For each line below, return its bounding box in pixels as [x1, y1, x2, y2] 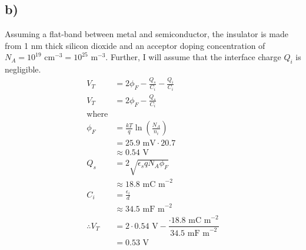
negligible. [5, 63, 41, 75]
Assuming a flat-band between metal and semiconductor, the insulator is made [5, 28, 288, 40]
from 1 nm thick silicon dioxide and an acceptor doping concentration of [5, 39, 265, 51]
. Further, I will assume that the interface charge [105, 51, 281, 63]
